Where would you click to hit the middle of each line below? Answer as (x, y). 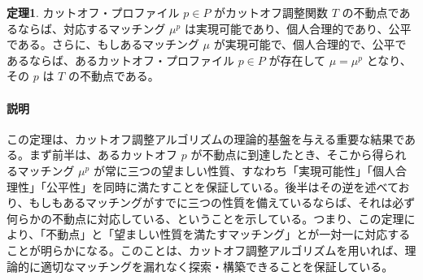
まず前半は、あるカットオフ (103, 155)
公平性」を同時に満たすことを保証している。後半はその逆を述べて (222, 186)
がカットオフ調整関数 (271, 12)
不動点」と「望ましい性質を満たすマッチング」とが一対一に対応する (228, 234)
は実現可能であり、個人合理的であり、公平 (298, 28)
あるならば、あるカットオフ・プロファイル (120, 60)
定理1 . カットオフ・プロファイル (93, 12)
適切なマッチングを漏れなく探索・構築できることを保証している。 (217, 266)
